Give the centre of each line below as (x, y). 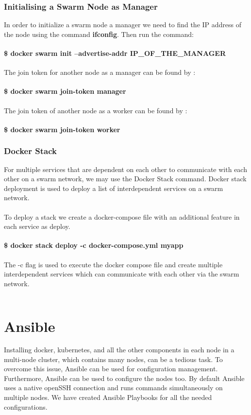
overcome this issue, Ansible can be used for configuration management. (111, 369)
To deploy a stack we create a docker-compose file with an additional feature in (122, 216)
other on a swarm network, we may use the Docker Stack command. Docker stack (125, 179)
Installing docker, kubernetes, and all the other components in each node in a (119, 349)
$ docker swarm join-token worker (62, 129)
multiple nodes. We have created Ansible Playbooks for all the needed (108, 397)
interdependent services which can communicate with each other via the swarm (122, 274)
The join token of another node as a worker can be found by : (96, 110)
